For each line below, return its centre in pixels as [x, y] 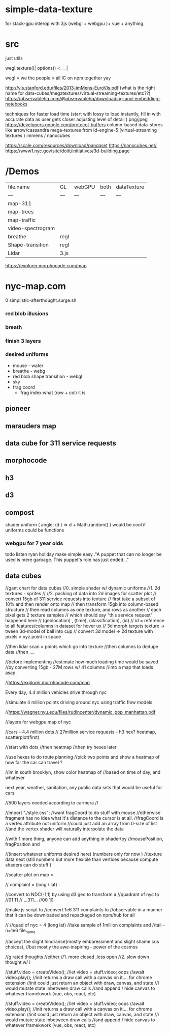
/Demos [22, 171]
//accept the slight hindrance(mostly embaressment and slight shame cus [82, 941]
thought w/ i [18, 962]
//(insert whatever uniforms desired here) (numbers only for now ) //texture [84, 854]
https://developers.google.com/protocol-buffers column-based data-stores [84, 124]
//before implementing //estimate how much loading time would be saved [82, 662]
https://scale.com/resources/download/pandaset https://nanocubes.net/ [81, 145]
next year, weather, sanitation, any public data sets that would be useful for [84, 788]
